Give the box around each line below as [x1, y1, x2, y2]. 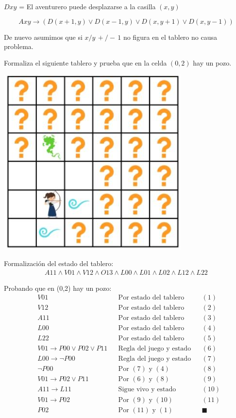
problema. [4, 41, 34, 51]
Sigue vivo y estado [118, 386, 176, 393]
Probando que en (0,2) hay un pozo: [4, 283, 112, 293]
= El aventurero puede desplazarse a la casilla [19, 1, 156, 11]
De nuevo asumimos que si [4, 32, 83, 42]
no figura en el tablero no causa [123, 32, 217, 42]
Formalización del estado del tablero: [4, 258, 114, 268]
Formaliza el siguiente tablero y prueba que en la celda [4, 57, 167, 67]
